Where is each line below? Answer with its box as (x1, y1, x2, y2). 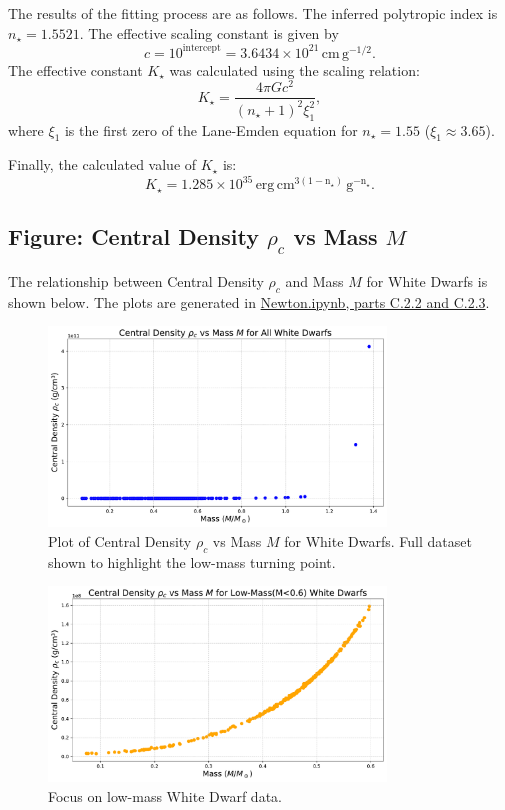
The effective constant (8, 59, 143, 80)
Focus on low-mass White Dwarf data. (48, 785, 282, 806)
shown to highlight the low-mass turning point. (48, 551, 336, 572)
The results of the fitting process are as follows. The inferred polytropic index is (8, 3, 498, 23)
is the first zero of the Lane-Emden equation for (64, 119, 358, 140)
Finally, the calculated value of (8, 154, 197, 175)
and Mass (285, 270, 344, 291)
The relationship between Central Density (8, 270, 264, 291)
